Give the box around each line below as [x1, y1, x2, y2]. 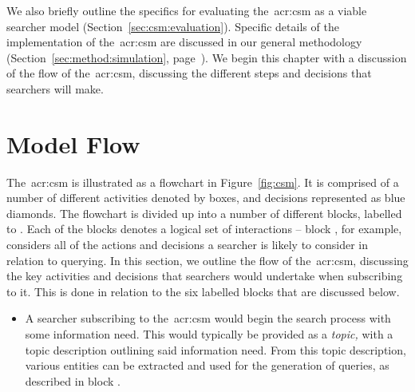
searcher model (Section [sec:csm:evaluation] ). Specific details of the [6, 18, 339, 34]
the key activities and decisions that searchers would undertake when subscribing [6, 267, 403, 284]
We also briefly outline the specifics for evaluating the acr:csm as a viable [6, 2, 367, 18]
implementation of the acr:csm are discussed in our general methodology [6, 34, 362, 50]
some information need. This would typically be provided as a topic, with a [25, 326, 393, 343]
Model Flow [6, 127, 140, 160]
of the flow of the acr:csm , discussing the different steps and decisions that [6, 65, 372, 81]
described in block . [25, 372, 121, 389]
